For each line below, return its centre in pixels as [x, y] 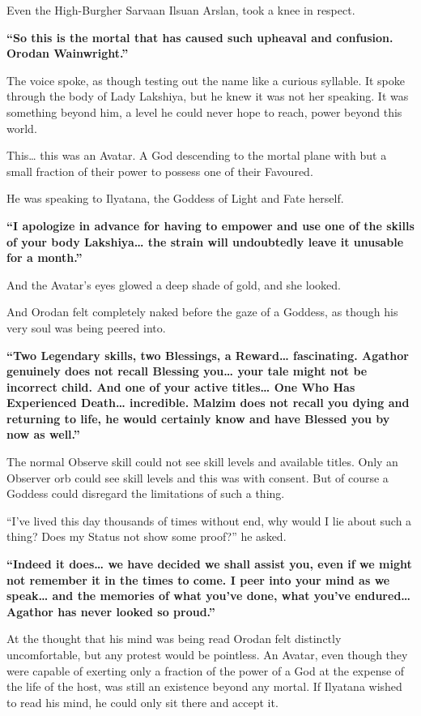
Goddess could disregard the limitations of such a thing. [146, 493]
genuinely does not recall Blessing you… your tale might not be [187, 371]
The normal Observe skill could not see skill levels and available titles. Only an [202, 462]
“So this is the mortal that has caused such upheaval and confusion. [200, 37]
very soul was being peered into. [86, 327]
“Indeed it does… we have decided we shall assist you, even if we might [209, 564]
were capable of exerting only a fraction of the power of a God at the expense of [206, 670]
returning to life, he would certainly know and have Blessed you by [198, 418]
